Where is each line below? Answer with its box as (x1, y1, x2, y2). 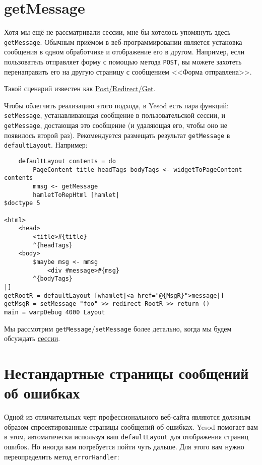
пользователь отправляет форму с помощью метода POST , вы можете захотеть (4, 56, 242, 67)
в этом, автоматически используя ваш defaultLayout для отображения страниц (4, 431, 248, 442)
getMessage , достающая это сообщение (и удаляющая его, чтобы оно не (4, 120, 228, 130)
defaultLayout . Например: (4, 140, 88, 150)
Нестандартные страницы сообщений (4, 362, 249, 383)
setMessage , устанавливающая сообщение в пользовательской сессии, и (4, 110, 226, 120)
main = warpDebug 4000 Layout (4, 308, 105, 316)
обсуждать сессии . (4, 333, 60, 344)
